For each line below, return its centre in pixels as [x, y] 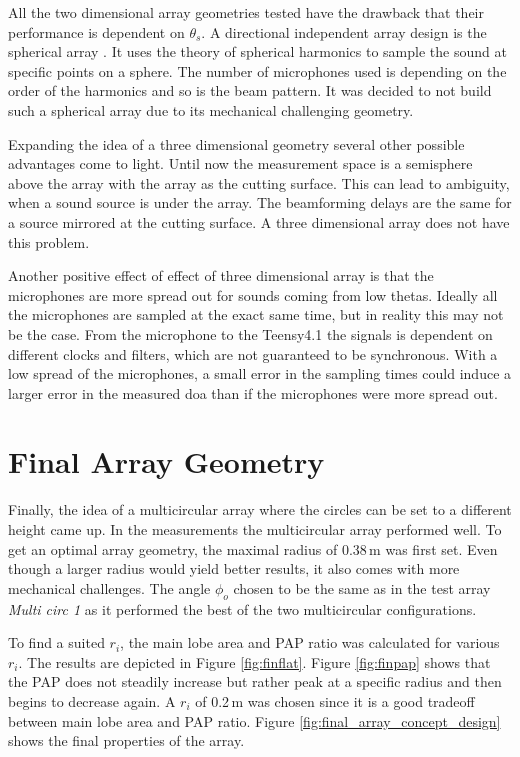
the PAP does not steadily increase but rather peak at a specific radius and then [255, 681]
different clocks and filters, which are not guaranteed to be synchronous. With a [253, 353]
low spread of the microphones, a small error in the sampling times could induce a [260, 373]
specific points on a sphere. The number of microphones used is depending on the [257, 70]
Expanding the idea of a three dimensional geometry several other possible [236, 143]
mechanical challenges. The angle [109, 587]
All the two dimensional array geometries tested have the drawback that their [246, 12]
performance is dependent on [96, 31]
